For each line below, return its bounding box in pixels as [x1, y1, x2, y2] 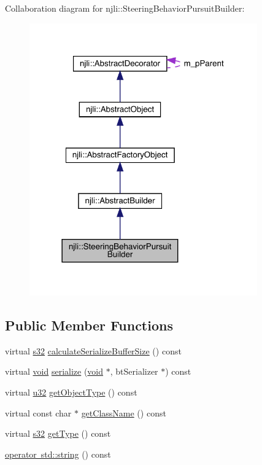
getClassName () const [81, 406, 166, 419]
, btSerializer [110, 365, 158, 378]
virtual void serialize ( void [5, 365, 104, 378]
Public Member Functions [5, 316, 173, 335]
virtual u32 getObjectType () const [5, 386, 137, 399]
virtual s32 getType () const [5, 427, 111, 440]
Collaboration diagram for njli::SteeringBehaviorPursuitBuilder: [5, 2, 245, 14]
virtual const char [5, 406, 72, 419]
